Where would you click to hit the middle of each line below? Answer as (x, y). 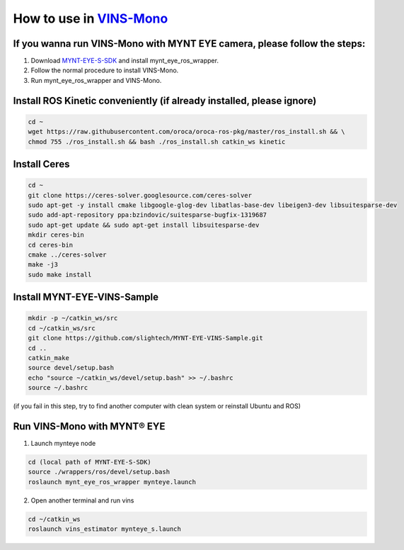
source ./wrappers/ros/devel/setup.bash (99, 472)
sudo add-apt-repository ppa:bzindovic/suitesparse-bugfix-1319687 (148, 215)
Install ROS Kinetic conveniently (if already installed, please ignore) (165, 100)
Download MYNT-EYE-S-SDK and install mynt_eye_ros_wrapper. (125, 61)
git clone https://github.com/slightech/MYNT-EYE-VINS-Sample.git (145, 338)
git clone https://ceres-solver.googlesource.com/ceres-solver (140, 195)
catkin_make (49, 358)
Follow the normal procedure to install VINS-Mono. (105, 70)
